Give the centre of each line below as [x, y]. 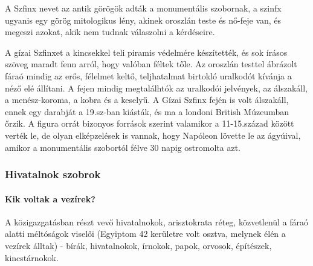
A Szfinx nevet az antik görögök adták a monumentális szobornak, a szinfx [143, 8]
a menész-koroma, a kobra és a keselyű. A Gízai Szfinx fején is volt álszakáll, [147, 100]
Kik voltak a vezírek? [50, 198]
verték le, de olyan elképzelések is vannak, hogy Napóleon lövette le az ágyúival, [153, 135]
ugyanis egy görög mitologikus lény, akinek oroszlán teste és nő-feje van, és [143, 20]
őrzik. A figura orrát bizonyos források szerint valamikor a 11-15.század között [150, 123]
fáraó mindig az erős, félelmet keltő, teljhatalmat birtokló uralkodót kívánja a [148, 75]
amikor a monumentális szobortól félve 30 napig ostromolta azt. [123, 147]
